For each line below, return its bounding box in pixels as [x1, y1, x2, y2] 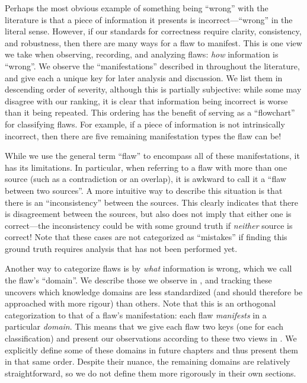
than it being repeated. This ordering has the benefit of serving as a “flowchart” [5, 106, 295, 119]
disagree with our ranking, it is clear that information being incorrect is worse [5, 94, 288, 107]
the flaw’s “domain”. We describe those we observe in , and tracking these [5, 274, 272, 286]
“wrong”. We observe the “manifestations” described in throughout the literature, [5, 59, 300, 72]
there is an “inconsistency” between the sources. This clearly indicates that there [5, 196, 298, 208]
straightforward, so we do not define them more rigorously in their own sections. [5, 366, 296, 379]
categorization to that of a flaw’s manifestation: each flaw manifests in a [5, 308, 267, 321]
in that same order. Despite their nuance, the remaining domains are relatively [5, 355, 290, 368]
